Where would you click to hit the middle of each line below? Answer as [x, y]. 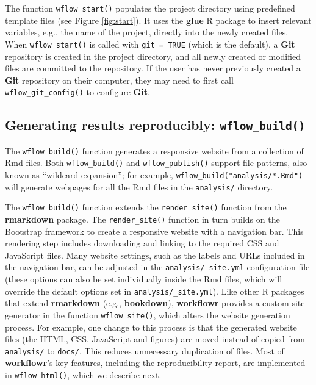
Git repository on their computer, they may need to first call [119, 80]
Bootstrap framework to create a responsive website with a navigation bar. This [154, 231]
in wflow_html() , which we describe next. [83, 375]
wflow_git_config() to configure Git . [77, 92]
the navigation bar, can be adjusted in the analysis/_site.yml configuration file [157, 267]
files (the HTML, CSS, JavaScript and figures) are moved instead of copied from [155, 339]
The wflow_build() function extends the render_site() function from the [146, 207]
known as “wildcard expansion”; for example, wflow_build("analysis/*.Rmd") [154, 175]
